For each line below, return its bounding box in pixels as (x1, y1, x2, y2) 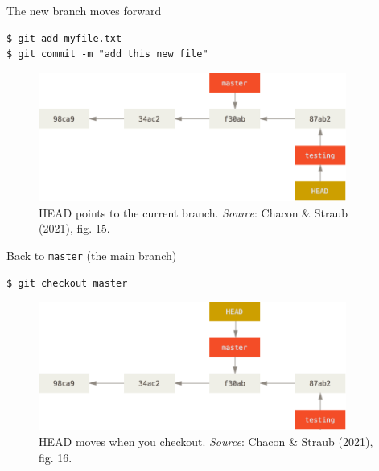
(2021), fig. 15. (39, 220, 110, 237)
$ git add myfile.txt (6, 32, 122, 44)
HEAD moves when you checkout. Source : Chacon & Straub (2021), (39, 433, 373, 450)
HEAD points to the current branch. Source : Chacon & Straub (39, 204, 348, 221)
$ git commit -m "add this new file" (6, 48, 208, 60)
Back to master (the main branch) (6, 246, 177, 263)
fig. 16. (39, 448, 72, 465)
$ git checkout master (6, 277, 128, 289)
